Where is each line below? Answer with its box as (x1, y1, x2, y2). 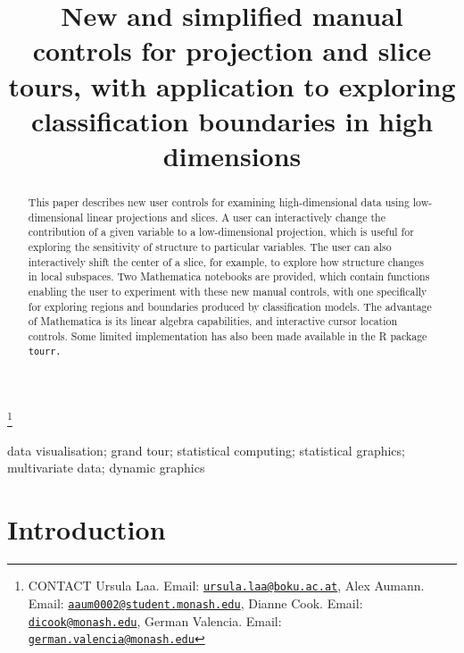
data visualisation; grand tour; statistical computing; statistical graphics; (7, 440, 405, 459)
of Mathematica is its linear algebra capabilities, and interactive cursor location (28, 314, 398, 329)
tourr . (28, 347, 62, 357)
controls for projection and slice (32, 32, 432, 69)
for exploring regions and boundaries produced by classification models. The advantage (28, 298, 432, 314)
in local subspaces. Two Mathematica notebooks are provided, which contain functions (28, 269, 430, 284)
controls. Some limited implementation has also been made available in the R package (28, 328, 427, 343)
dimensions (162, 137, 302, 173)
